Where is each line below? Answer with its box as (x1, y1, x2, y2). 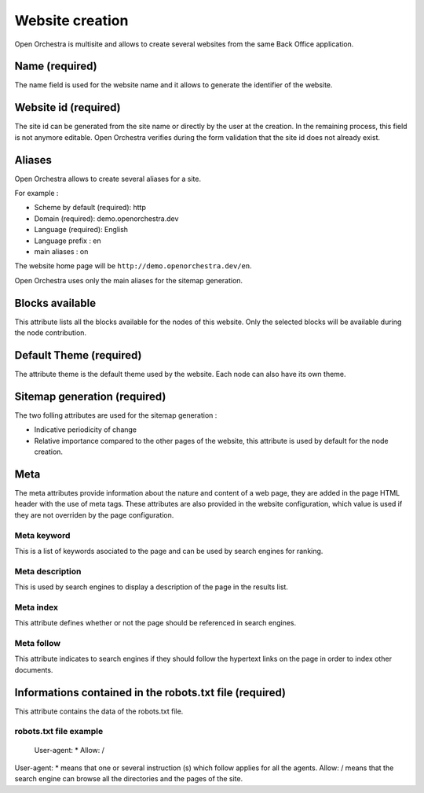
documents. (14, 665, 53, 674)
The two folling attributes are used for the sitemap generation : (14, 410, 217, 420)
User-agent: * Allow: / (34, 745, 105, 754)
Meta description (14, 566, 82, 577)
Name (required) (14, 60, 97, 73)
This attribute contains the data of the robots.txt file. (14, 706, 184, 716)
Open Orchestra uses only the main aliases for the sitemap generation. (14, 275, 243, 285)
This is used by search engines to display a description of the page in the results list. (14, 582, 288, 592)
